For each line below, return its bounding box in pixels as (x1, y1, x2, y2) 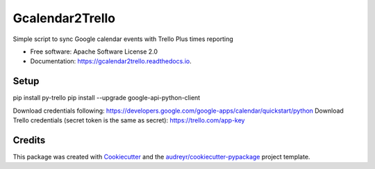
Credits (12, 134, 46, 146)
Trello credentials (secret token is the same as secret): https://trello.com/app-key (12, 116, 245, 124)
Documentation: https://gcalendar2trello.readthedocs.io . (30, 57, 192, 65)
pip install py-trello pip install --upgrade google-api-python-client (12, 94, 201, 102)
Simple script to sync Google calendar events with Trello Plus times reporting (12, 35, 234, 43)
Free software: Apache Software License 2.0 (30, 47, 158, 56)
